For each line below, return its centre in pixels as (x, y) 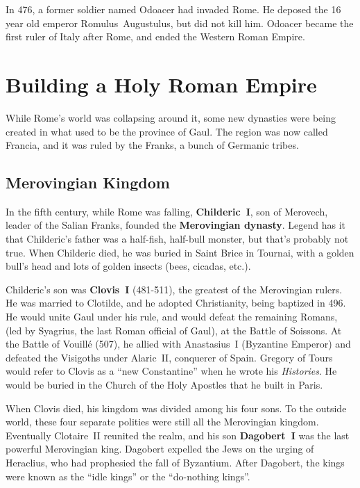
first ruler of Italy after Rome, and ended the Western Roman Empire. (155, 36)
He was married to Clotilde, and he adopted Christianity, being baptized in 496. (176, 303)
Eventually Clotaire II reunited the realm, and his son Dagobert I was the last (178, 435)
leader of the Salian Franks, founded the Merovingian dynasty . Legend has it (176, 225)
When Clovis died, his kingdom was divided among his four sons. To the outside (176, 408)
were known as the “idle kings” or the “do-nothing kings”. (128, 476)
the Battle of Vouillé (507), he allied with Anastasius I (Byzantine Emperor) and (178, 344)
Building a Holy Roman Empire (161, 84)
